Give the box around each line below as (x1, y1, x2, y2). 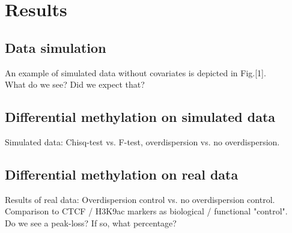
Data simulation (5, 38, 106, 56)
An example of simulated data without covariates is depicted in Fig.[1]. (5, 66, 266, 79)
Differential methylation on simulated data (5, 107, 276, 126)
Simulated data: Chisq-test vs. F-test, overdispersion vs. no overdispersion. (5, 135, 280, 148)
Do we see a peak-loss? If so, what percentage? (5, 216, 177, 229)
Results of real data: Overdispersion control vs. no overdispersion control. (5, 193, 275, 205)
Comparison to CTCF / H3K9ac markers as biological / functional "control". (5, 205, 288, 217)
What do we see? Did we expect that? (5, 78, 145, 91)
